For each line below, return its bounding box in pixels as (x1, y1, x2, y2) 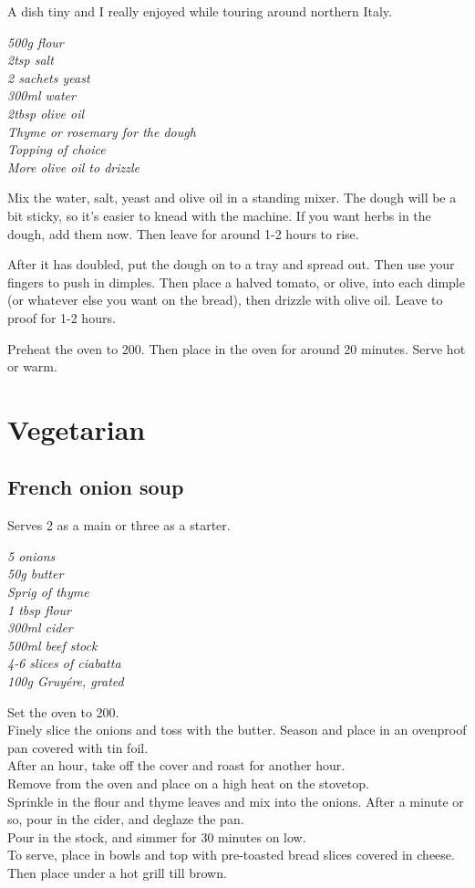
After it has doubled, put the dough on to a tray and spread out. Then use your (7, 255, 455, 274)
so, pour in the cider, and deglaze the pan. (7, 810, 244, 829)
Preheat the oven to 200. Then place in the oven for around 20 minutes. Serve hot (7, 339, 466, 358)
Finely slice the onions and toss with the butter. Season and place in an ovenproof (7, 720, 467, 739)
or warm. (7, 357, 57, 376)
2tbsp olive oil (7, 103, 85, 122)
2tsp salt (7, 50, 54, 69)
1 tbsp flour (7, 600, 71, 619)
